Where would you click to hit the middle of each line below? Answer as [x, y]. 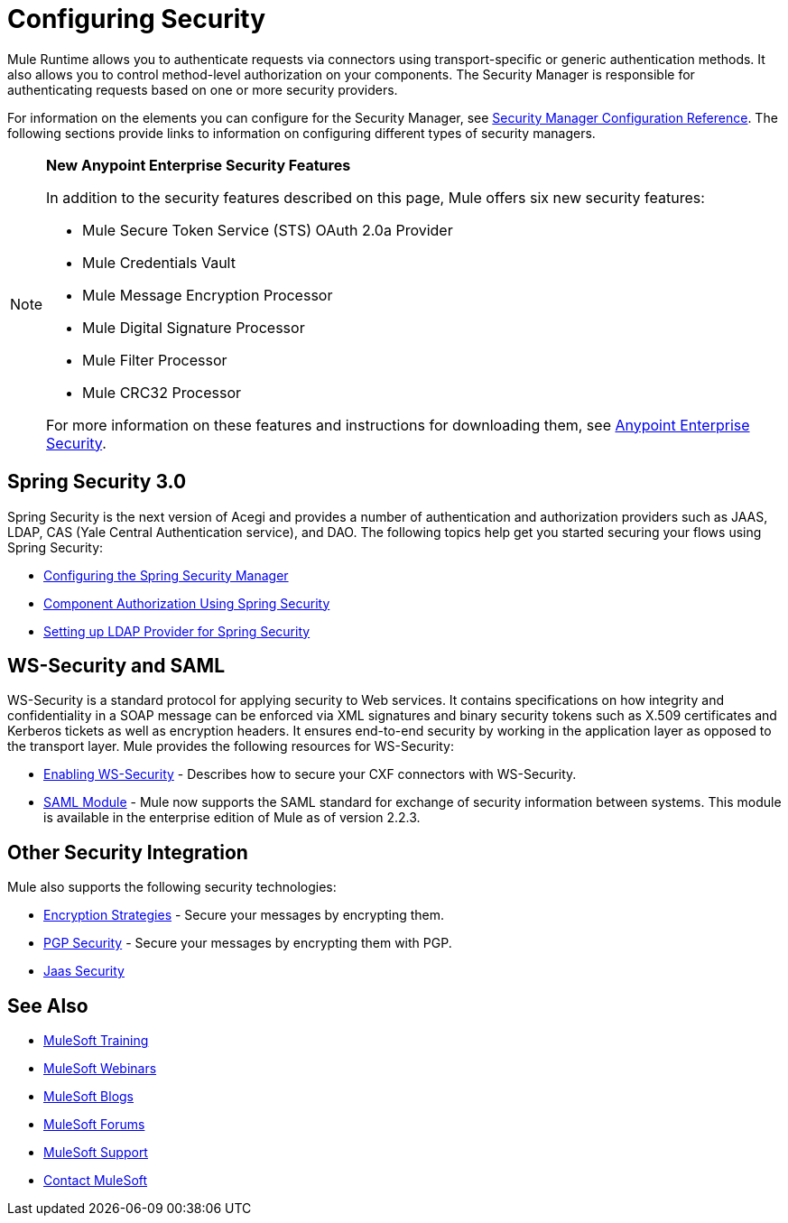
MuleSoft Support [96, 1153]
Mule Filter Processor [155, 360]
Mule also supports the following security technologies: [172, 887]
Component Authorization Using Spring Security [187, 603]
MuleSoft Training [96, 1041]
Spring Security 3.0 [97, 482]
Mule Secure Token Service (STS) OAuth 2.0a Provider [268, 230]
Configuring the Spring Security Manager [166, 575]
